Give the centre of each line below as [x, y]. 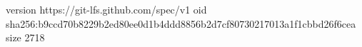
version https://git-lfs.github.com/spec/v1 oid [106, 9]
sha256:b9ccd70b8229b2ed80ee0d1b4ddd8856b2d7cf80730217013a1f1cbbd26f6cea [181, 23]
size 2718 [25, 37]
